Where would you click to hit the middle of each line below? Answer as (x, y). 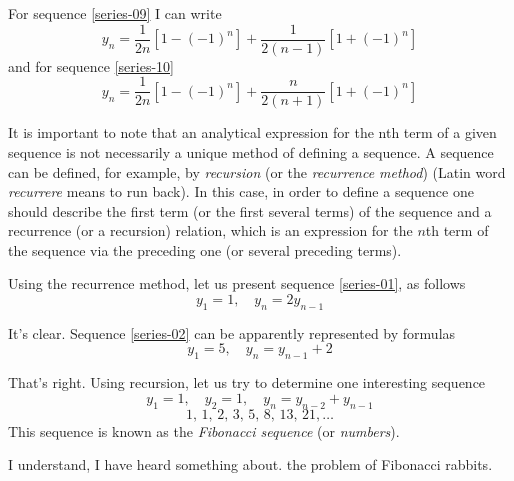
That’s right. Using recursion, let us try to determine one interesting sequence (247, 382)
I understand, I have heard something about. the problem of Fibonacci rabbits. (250, 464)
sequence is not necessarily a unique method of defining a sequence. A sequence (251, 151)
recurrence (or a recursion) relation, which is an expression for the (210, 230)
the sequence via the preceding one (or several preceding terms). (205, 249)
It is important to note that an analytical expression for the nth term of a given (252, 132)
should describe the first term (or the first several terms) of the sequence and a (250, 210)
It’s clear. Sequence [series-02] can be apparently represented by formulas (232, 332)
